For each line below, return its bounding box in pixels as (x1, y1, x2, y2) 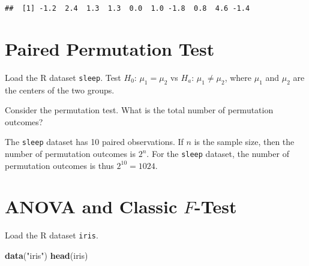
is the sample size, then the (194, 135, 295, 148)
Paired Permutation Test (5, 36, 215, 61)
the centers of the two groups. (5, 83, 115, 96)
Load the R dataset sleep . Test (5, 71, 121, 83)
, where (224, 71, 252, 83)
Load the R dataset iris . (5, 229, 98, 241)
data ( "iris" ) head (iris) (5, 249, 88, 262)
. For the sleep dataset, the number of (146, 147, 289, 160)
